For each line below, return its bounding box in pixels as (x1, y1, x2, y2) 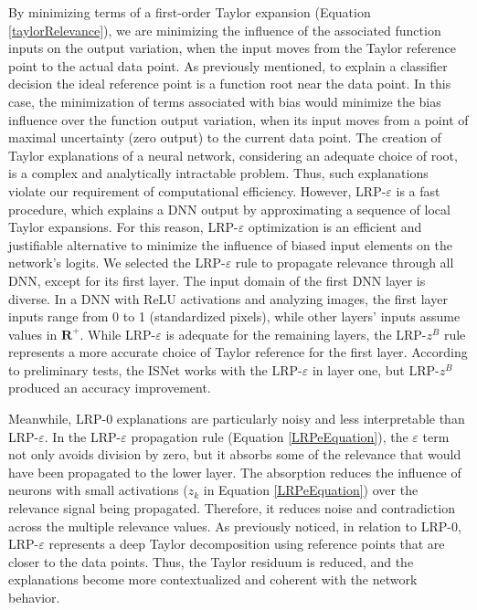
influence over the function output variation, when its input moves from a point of (8, 110, 469, 129)
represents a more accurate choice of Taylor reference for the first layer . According (8, 342, 468, 362)
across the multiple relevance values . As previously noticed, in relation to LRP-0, (8, 516, 461, 535)
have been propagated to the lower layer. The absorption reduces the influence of (8, 462, 461, 481)
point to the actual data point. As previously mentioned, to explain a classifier (8, 56, 448, 75)
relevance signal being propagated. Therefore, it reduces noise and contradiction (8, 499, 455, 518)
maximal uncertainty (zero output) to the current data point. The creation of (8, 128, 441, 147)
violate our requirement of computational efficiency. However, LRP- (8, 181, 387, 200)
